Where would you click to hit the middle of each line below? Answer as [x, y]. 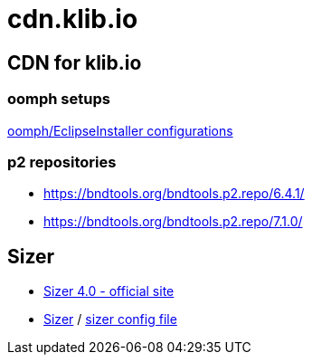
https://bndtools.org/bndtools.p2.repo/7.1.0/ [173, 222]
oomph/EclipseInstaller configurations [120, 130]
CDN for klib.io [75, 62]
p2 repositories [62, 162]
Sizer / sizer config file [110, 319]
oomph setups [59, 99]
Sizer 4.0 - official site [109, 291]
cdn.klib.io [73, 19]
